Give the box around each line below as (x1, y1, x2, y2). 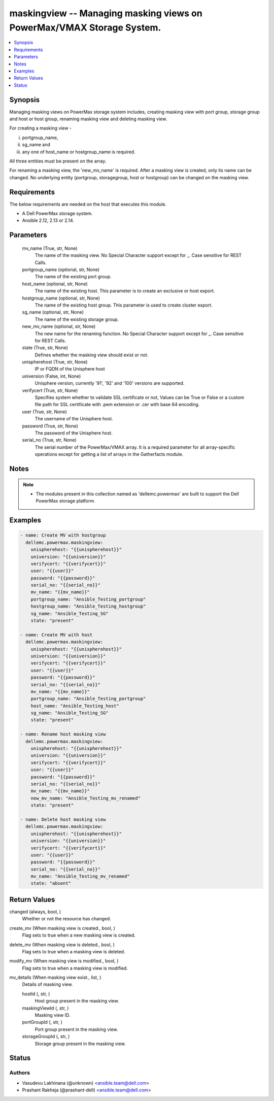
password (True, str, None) (22, 423, 79, 429)
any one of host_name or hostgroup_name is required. (22, 149, 135, 155)
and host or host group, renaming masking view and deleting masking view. (9, 116, 167, 122)
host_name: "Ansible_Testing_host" (30, 703, 119, 709)
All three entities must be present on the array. (9, 158, 107, 164)
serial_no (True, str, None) (22, 437, 77, 443)
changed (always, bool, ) (9, 909, 61, 915)
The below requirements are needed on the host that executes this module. (9, 201, 167, 207)
